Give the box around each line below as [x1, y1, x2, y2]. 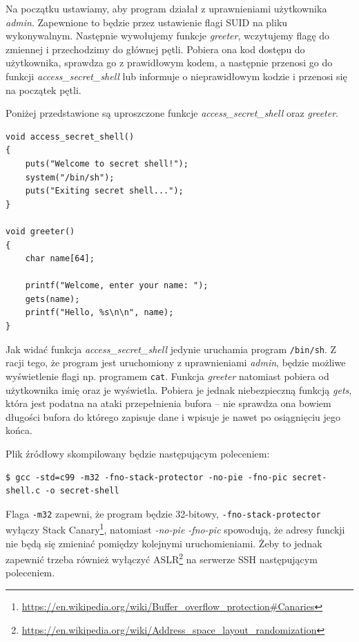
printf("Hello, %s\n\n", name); [25, 308, 174, 318]
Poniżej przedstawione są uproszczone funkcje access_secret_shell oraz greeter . [6, 106, 338, 120]
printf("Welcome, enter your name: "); [25, 281, 208, 291]
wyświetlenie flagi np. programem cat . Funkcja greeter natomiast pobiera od [6, 368, 329, 383]
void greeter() [6, 226, 75, 236]
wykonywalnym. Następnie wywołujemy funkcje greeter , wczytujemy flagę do [6, 28, 330, 43]
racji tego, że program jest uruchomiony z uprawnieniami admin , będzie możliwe [6, 355, 346, 370]
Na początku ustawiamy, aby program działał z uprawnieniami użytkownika [6, 1, 327, 15]
